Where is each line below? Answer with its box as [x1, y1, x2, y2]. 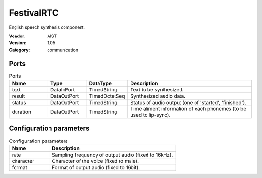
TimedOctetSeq [89, 93, 125, 99]
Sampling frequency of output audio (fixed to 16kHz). [51, 151, 173, 158]
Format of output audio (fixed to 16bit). [51, 164, 140, 171]
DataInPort [50, 87, 75, 93]
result [12, 93, 25, 99]
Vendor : [9, 33, 26, 39]
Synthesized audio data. [130, 93, 186, 99]
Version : [9, 40, 27, 46]
